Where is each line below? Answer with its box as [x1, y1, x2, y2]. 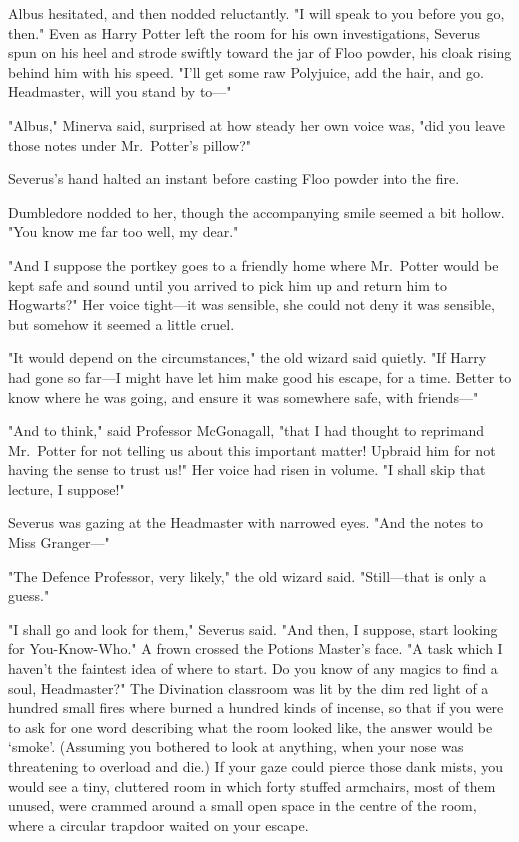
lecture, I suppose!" [8, 478, 125, 499]
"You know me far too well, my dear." [8, 221, 239, 242]
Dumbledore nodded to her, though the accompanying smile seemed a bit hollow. [8, 201, 505, 222]
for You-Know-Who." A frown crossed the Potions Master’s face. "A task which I [8, 638, 503, 659]
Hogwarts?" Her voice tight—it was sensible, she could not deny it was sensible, [8, 294, 495, 315]
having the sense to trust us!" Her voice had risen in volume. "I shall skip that [8, 459, 486, 480]
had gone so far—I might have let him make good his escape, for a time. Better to [8, 366, 512, 387]
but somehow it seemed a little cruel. [8, 313, 235, 334]
